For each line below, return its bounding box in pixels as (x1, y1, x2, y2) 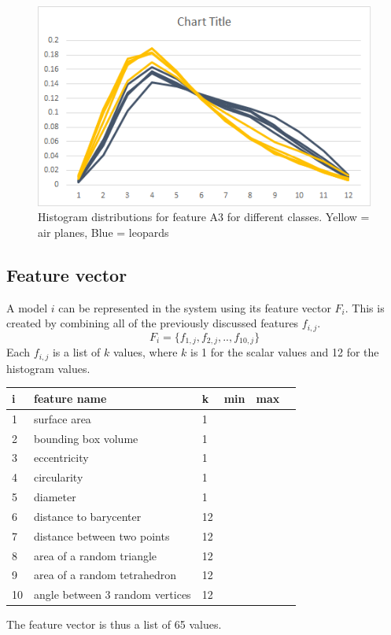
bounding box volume (34, 430, 138, 446)
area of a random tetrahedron (34, 567, 177, 583)
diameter (34, 489, 76, 505)
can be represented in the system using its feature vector (58, 299, 331, 316)
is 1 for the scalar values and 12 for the (190, 344, 379, 360)
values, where (113, 344, 178, 360)
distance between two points (34, 527, 170, 544)
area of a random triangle (34, 547, 157, 563)
